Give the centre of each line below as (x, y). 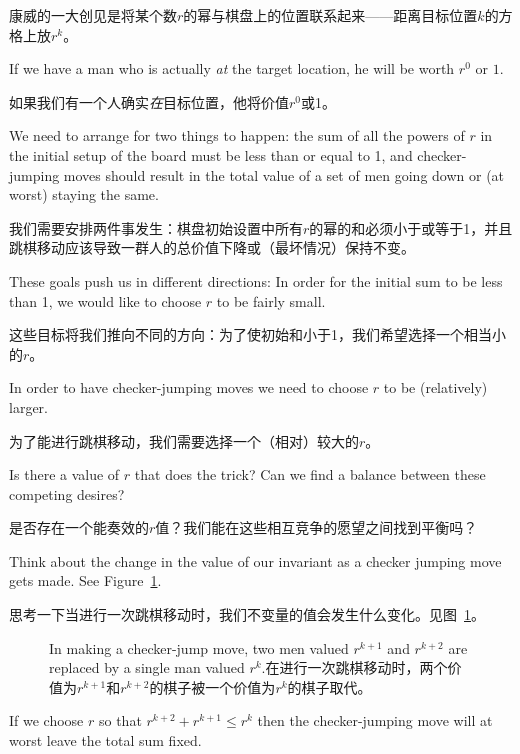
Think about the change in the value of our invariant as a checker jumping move (255, 560)
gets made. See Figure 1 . (85, 580)
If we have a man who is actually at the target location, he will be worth (232, 68)
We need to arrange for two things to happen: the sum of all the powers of (237, 135)
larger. (28, 406)
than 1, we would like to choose (105, 300)
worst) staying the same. (84, 194)
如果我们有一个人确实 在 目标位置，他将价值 (149, 101)
